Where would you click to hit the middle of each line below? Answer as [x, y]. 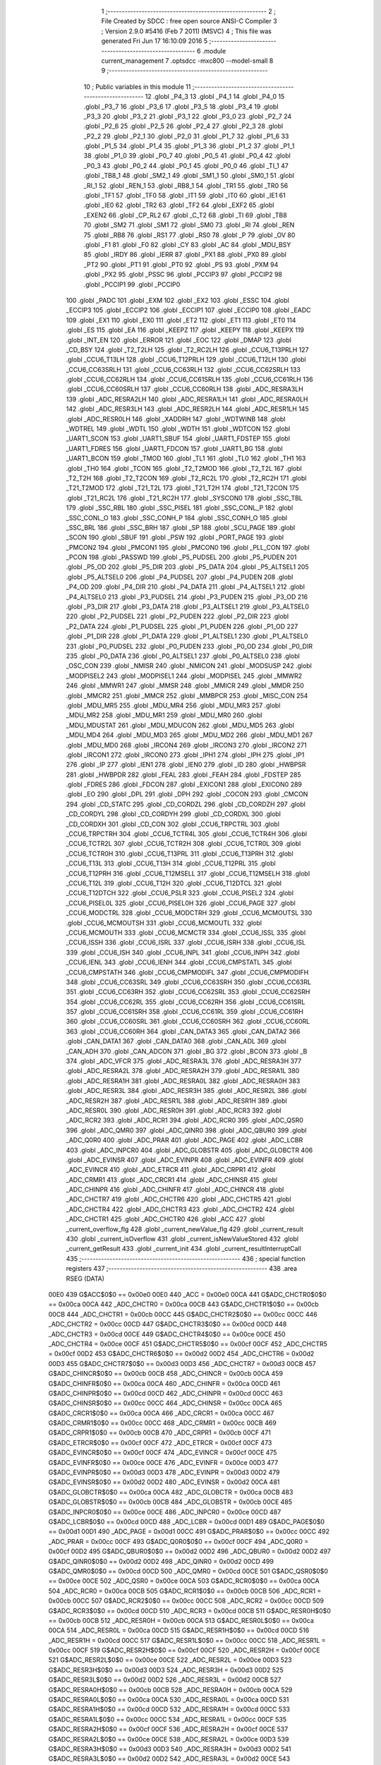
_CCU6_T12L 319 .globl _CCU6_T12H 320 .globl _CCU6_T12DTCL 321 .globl [174, 883]
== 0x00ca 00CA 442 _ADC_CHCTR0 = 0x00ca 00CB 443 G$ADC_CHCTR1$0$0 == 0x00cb [183, 1304]
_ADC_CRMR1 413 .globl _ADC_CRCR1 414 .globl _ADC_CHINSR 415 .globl [172, 1180]
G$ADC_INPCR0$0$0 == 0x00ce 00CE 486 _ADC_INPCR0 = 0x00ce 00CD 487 [165, 1512]
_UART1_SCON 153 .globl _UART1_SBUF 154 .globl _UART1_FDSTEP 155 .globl [178, 438]
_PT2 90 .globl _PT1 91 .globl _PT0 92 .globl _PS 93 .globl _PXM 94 [181, 264]
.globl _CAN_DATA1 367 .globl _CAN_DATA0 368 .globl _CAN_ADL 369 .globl [176, 1041]
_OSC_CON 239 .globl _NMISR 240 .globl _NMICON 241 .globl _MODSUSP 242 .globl [189, 666]
